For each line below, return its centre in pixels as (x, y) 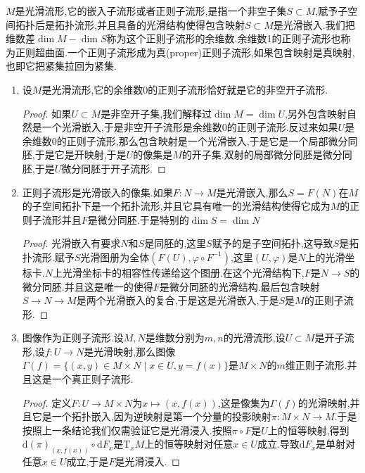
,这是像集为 (244, 402)
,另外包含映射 (316, 113)
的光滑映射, (324, 402)
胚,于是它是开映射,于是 (74, 154)
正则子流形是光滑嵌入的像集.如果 (97, 192)
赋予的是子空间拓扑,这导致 (273, 243)
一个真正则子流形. (92, 379)
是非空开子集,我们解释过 (156, 113)
